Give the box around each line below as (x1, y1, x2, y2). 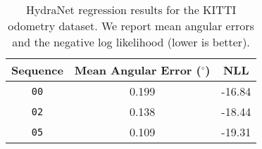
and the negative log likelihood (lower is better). (12, 34, 250, 50)
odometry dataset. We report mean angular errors (8, 18, 254, 34)
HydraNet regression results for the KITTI (25, 1, 237, 18)
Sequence (11, 62, 63, 78)
